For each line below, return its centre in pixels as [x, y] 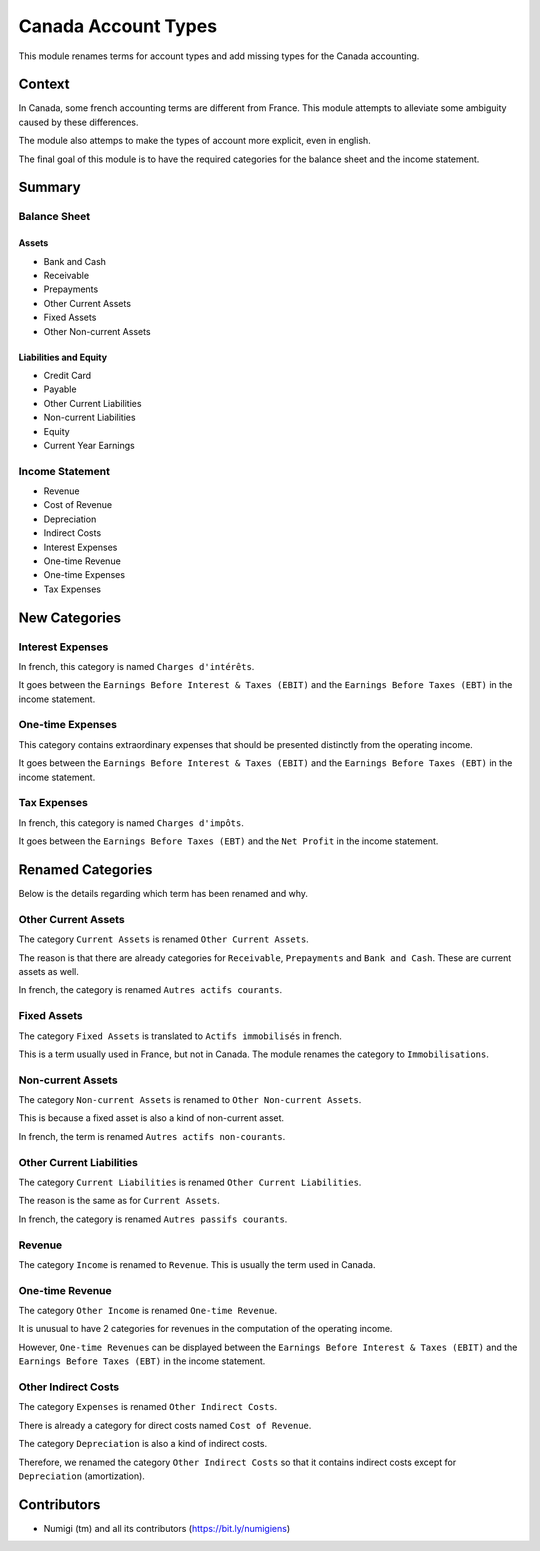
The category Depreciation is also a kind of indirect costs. [143, 1444]
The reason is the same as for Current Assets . [119, 1201]
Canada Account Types [118, 26]
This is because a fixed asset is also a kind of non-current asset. [151, 1118]
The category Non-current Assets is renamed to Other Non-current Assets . [190, 1100]
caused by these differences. [78, 122]
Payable [60, 389]
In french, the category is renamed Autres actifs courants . [150, 990]
